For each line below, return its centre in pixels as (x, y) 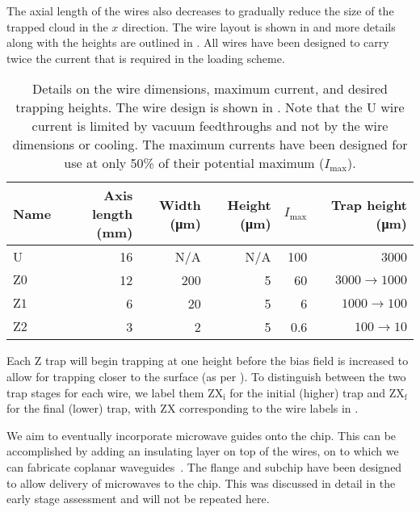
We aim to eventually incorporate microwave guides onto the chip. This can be (202, 435)
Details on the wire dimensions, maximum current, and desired (210, 89)
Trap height (369, 204)
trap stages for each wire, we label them (105, 392)
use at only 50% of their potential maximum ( (194, 163)
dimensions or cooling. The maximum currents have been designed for (210, 145)
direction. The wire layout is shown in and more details (259, 26)
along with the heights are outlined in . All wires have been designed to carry (198, 42)
